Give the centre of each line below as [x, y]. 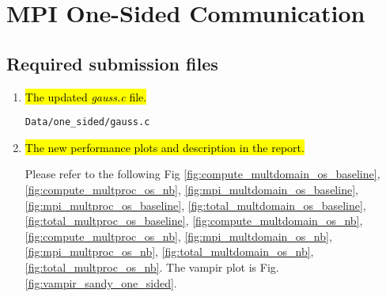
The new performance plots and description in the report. [165, 147]
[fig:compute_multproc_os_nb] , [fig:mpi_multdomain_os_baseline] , [191, 190]
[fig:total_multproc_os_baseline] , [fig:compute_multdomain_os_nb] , [194, 221]
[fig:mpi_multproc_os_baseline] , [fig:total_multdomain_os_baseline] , [195, 205]
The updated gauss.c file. [86, 96]
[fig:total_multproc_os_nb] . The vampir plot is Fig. [152, 267]
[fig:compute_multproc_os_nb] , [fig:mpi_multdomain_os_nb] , [178, 236]
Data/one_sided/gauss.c [87, 122]
